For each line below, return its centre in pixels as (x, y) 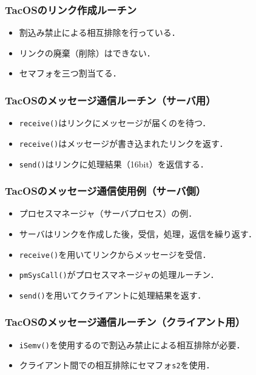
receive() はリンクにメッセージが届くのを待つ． (115, 123)
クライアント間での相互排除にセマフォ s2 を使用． (117, 365)
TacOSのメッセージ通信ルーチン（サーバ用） (110, 100)
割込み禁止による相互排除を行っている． (99, 32)
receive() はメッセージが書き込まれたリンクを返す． (123, 143)
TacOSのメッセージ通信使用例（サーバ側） (106, 191)
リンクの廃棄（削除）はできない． (87, 52)
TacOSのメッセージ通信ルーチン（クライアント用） (125, 322)
